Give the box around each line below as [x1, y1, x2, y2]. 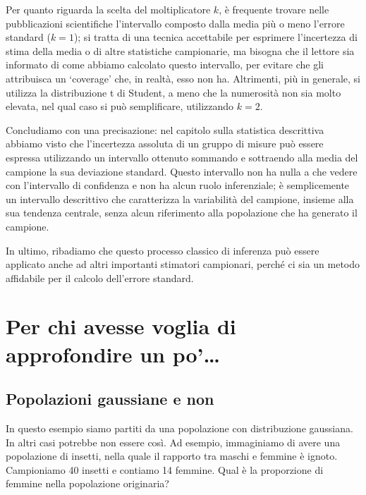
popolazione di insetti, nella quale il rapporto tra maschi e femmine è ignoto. [6, 448, 338, 463]
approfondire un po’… [6, 339, 220, 368]
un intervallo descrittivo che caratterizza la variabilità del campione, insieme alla [6, 191, 354, 206]
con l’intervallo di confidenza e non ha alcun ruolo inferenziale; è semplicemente [6, 178, 350, 192]
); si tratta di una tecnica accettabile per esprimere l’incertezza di [73, 30, 358, 44]
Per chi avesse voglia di [6, 312, 236, 341]
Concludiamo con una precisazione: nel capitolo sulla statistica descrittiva [6, 122, 324, 137]
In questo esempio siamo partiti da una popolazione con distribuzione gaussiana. [6, 421, 353, 436]
